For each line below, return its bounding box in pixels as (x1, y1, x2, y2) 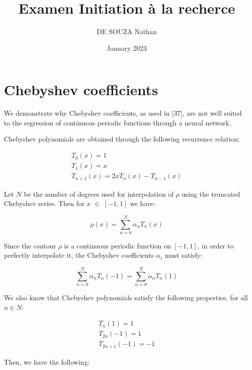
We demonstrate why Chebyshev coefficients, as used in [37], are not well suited (4, 108, 242, 118)
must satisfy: (164, 250, 203, 260)
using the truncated (181, 188, 240, 199)
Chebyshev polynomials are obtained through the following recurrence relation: (4, 134, 240, 144)
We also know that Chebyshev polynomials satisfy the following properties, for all (4, 292, 248, 303)
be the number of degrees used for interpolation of (23, 188, 174, 199)
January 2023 (107, 42, 147, 53)
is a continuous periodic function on (64, 240, 171, 250)
